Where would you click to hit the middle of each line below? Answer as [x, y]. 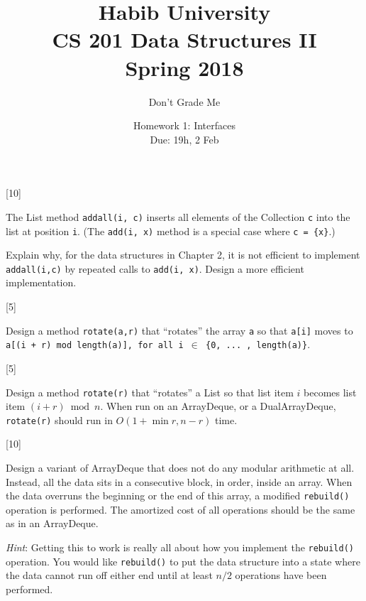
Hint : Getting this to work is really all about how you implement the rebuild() [180, 547]
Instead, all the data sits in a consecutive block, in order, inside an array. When [179, 481]
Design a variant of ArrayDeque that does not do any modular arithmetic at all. [180, 468]
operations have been [281, 575]
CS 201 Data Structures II [184, 39]
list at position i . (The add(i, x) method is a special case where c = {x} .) [171, 231]
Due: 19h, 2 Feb [184, 139]
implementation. [41, 282]
